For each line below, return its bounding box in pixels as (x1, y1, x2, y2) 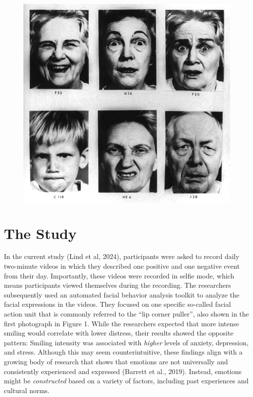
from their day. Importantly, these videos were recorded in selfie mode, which (4, 270, 234, 280)
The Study (4, 223, 77, 243)
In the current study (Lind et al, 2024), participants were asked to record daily (4, 251, 239, 261)
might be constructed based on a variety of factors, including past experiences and (4, 376, 249, 386)
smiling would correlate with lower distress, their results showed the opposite (4, 328, 234, 338)
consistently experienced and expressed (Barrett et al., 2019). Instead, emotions (4, 366, 242, 376)
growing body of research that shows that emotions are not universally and (4, 357, 228, 367)
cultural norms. (4, 385, 50, 395)
